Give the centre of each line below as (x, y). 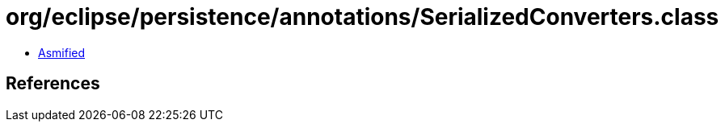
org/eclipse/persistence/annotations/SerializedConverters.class (362, 17)
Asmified (62, 52)
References (53, 84)
